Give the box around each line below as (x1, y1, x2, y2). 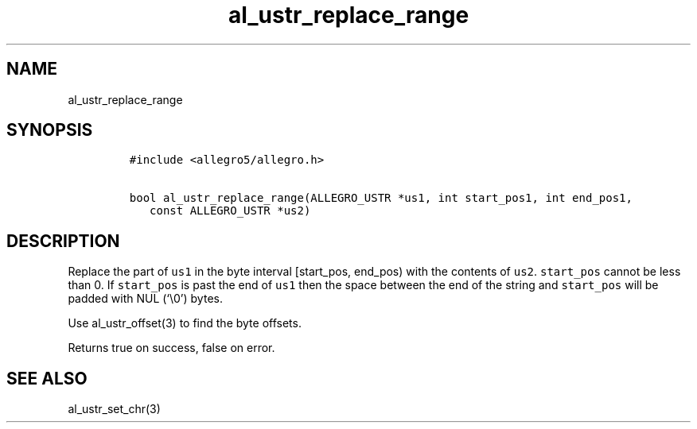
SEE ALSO (6, 368, 88, 388)
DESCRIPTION (6, 230, 120, 251)
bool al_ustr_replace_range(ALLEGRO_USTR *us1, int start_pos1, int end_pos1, (129, 191, 633, 205)
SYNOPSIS (6, 120, 93, 141)
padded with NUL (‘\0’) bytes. (68, 292, 223, 306)
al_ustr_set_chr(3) (68, 402, 161, 416)
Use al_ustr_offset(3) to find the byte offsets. (68, 316, 302, 330)
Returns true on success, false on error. (68, 341, 275, 355)
